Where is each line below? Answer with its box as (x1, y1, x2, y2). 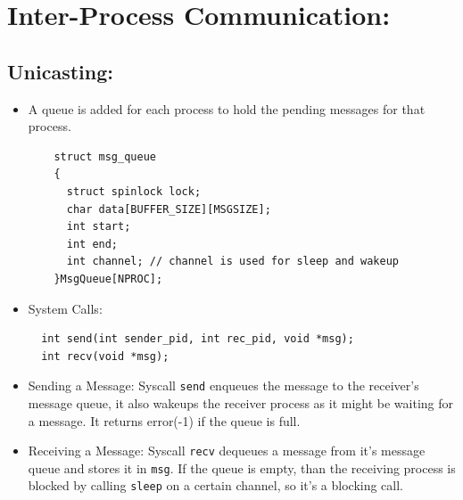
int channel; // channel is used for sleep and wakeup (66, 255, 400, 268)
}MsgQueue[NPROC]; (54, 272, 163, 285)
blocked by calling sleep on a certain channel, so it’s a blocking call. (28, 476, 404, 495)
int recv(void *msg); (41, 349, 169, 363)
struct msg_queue (54, 150, 156, 163)
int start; (66, 220, 131, 234)
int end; (66, 237, 119, 250)
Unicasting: (7, 57, 113, 85)
